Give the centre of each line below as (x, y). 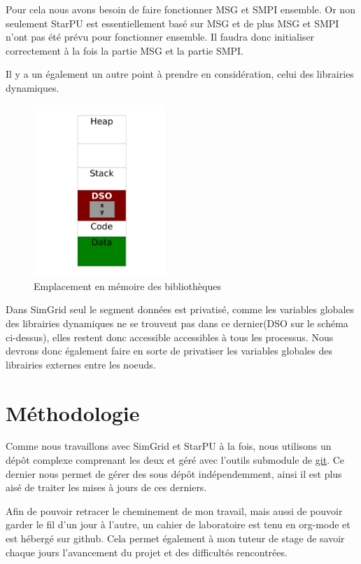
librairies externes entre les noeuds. (81, 364)
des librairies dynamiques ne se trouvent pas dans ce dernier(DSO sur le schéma (177, 323)
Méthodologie (73, 412)
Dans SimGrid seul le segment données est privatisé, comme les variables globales (180, 309)
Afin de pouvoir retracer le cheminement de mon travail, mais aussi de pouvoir (174, 510)
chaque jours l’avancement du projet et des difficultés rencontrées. (147, 552)
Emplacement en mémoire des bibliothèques (127, 286)
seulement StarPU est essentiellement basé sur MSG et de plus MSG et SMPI (172, 23)
